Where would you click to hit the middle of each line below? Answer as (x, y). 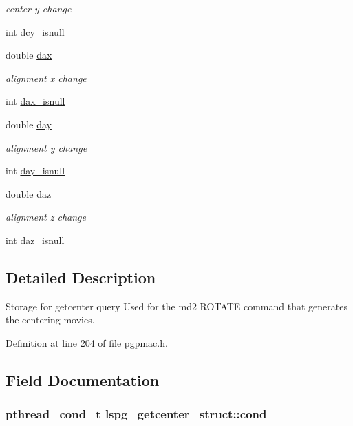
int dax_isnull (35, 101)
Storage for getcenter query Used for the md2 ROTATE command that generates (176, 306)
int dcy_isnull (35, 31)
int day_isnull (35, 171)
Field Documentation (83, 379)
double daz (29, 193)
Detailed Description (81, 277)
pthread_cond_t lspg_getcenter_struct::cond (136, 414)
